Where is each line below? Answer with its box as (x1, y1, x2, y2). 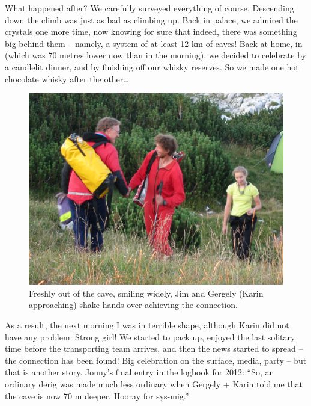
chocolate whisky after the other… (5, 72, 129, 85)
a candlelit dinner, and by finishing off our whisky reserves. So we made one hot (5, 60, 299, 73)
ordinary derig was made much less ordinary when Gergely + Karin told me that (5, 377, 303, 390)
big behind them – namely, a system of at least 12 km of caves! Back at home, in (5, 37, 303, 49)
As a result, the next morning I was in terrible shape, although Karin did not (5, 318, 289, 331)
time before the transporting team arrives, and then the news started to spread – (5, 342, 303, 355)
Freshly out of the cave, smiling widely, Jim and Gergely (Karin (29, 286, 264, 299)
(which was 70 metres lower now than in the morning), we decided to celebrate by (5, 49, 306, 61)
